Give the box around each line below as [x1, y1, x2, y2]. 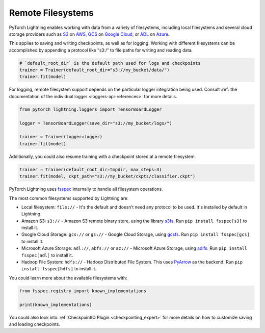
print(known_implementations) [19, 302, 92, 307]
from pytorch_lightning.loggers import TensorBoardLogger [19, 106, 162, 112]
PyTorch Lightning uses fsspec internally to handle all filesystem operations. [9, 186, 163, 192]
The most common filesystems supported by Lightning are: [9, 195, 129, 201]
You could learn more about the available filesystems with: [9, 275, 127, 281]
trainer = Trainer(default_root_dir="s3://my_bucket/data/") [19, 67, 170, 73]
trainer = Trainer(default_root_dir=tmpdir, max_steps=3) [19, 167, 162, 172]
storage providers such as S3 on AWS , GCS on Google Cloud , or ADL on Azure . [9, 31, 170, 37]
